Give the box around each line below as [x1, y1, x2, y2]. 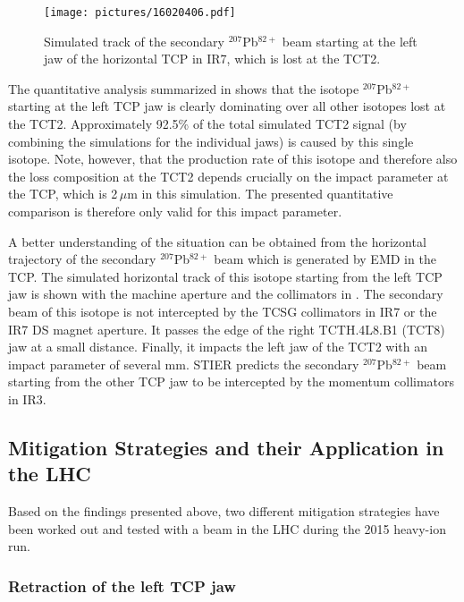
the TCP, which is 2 [8, 184, 118, 203]
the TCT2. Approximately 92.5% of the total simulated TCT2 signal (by [8, 114, 407, 133]
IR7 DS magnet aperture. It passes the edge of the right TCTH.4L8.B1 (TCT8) [8, 319, 445, 338]
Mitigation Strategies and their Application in [8, 433, 444, 461]
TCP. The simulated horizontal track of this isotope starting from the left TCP [8, 267, 443, 285]
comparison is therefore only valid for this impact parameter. [8, 202, 342, 220]
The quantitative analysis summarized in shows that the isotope [8, 79, 359, 98]
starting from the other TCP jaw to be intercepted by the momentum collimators [8, 372, 455, 391]
